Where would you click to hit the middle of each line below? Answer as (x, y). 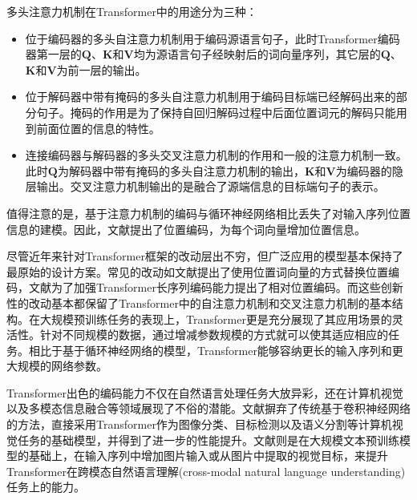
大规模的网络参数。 (57, 366)
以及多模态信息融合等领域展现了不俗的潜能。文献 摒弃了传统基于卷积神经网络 (208, 408)
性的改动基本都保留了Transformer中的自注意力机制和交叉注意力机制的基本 (199, 302)
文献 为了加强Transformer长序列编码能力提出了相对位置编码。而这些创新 (216, 287)
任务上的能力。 (46, 487)
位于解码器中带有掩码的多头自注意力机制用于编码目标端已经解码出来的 (211, 97)
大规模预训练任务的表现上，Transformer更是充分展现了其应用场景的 (216, 319)
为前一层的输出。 (101, 69)
